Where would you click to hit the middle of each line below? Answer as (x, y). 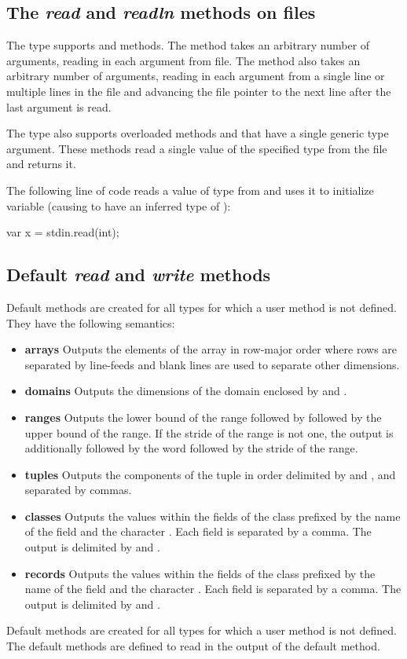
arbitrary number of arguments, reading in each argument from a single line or (196, 76)
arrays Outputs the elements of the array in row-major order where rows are (211, 349)
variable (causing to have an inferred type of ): (119, 205)
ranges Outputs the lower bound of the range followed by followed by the (203, 417)
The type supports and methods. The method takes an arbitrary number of (188, 45)
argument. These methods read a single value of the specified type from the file (197, 148)
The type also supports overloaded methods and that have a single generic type (198, 133)
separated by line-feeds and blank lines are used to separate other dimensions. (212, 364)
